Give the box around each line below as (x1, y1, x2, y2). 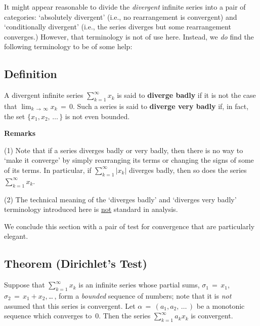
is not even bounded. (65, 111, 130, 121)
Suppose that (4, 279, 45, 290)
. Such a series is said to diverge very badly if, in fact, (73, 100, 249, 111)
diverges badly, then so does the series (128, 164, 247, 175)
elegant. (4, 231, 28, 241)
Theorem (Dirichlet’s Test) (4, 256, 147, 271)
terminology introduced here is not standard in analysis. (4, 204, 178, 214)
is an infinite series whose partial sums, (78, 279, 200, 290)
